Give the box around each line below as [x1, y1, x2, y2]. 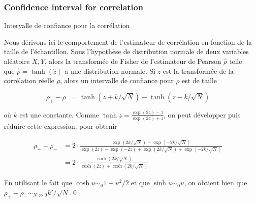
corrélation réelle [4, 75, 55, 86]
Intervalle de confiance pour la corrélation [4, 20, 130, 30]
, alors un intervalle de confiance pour [60, 75, 174, 86]
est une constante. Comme [19, 109, 99, 119]
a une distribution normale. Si [64, 65, 156, 76]
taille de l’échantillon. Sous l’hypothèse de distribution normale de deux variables [4, 46, 249, 57]
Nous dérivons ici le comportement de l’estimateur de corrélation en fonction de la [4, 36, 252, 47]
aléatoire [4, 56, 30, 66]
